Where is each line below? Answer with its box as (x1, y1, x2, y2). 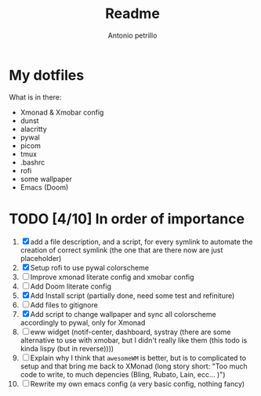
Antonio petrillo (107, 31, 158, 40)
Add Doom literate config (30, 282, 112, 291)
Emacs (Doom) (20, 182, 69, 192)
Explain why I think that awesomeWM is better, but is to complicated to (30, 353, 246, 362)
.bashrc (20, 158, 45, 167)
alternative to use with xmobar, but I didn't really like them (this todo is (20, 335, 248, 345)
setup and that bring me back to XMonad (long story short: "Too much (20, 361, 248, 371)
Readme (105, 5, 160, 23)
